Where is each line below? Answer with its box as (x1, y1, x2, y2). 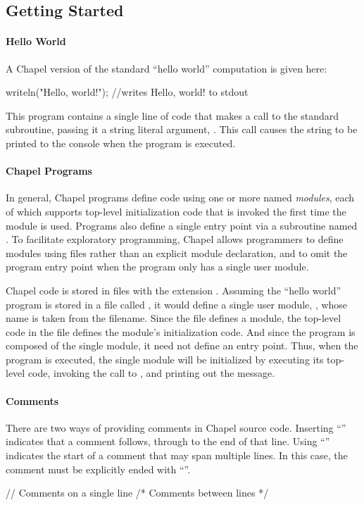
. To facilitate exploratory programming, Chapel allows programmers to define (6, 232, 344, 247)
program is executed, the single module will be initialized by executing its (6, 351, 324, 366)
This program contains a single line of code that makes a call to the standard (6, 108, 339, 123)
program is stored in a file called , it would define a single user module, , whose (6, 297, 348, 311)
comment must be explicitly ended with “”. (6, 461, 191, 476)
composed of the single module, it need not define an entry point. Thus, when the (6, 338, 358, 353)
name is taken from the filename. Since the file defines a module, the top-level (6, 311, 341, 325)
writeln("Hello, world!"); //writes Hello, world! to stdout (6, 85, 249, 99)
